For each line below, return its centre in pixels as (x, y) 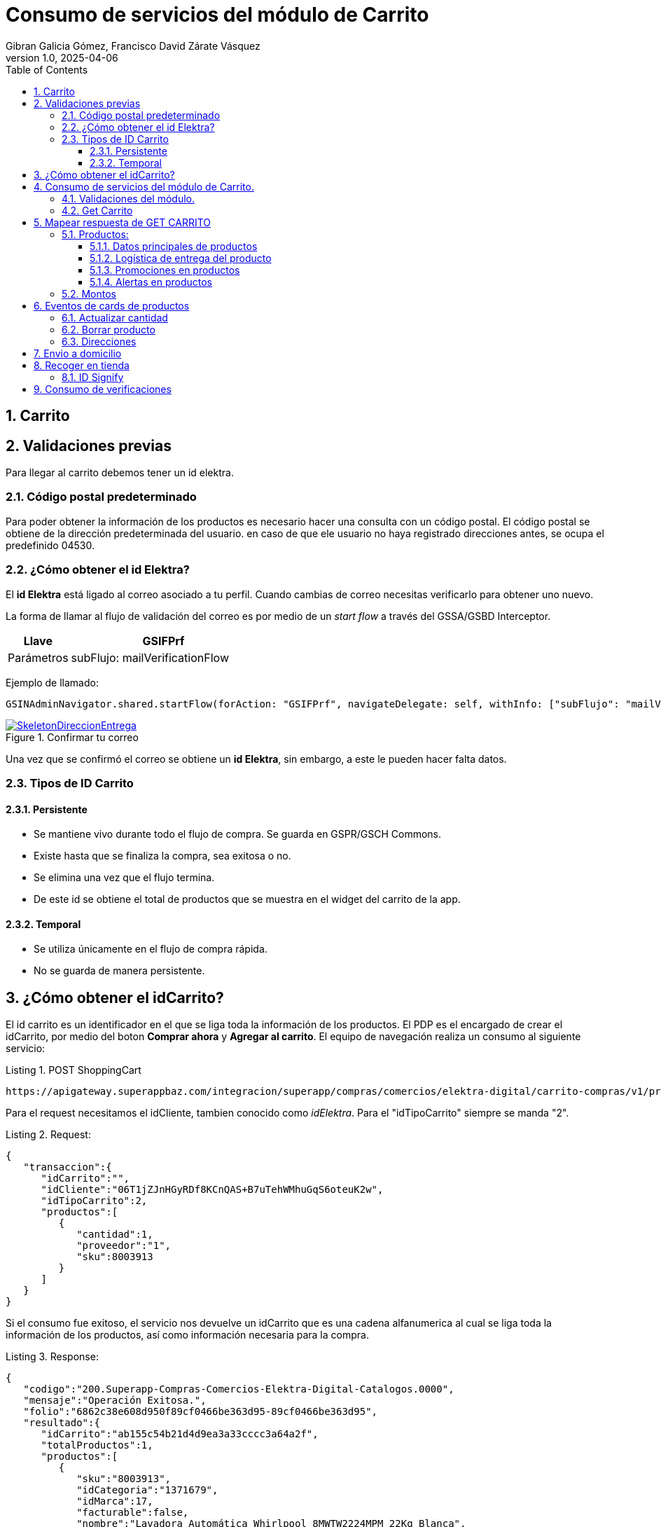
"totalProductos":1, (97, 1445)
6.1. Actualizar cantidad (115, 317)
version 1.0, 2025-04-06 (62, 57)
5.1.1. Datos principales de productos (174, 246)
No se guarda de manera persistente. (119, 971)
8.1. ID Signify (93, 377)
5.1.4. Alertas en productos (151, 282)
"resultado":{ (62, 1423)
